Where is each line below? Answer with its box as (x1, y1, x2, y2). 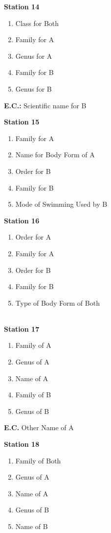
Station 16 (4, 215, 40, 225)
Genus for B (15, 83, 52, 94)
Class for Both (15, 18, 59, 28)
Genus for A (15, 50, 52, 61)
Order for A (15, 232, 51, 242)
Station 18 (4, 439, 40, 449)
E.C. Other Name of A (4, 422, 74, 433)
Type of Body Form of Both (15, 297, 100, 308)
